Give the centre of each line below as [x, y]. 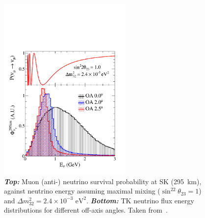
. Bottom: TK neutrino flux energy [140, 200]
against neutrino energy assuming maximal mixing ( [82, 191]
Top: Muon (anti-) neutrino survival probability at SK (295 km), [103, 181]
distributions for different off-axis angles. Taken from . [86, 210]
